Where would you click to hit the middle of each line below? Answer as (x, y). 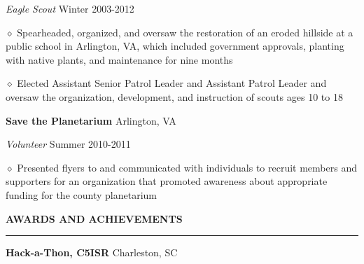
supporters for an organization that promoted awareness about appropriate (167, 181)
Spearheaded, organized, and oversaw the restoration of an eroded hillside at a (185, 32)
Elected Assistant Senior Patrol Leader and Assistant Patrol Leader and (172, 83)
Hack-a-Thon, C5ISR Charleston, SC (92, 252)
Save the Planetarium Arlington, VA (91, 120)
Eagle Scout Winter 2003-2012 (70, 8)
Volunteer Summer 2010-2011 (68, 144)
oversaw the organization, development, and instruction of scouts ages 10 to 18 (174, 96)
